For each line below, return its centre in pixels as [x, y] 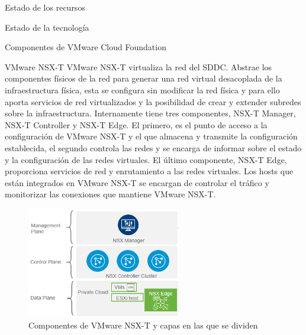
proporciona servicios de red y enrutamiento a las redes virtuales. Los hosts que [149, 171]
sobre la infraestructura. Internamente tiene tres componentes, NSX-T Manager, [150, 113]
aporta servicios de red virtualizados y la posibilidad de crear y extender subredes [153, 101]
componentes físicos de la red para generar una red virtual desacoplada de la [144, 78]
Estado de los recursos [45, 7]
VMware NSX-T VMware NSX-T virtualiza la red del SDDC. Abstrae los [138, 66]
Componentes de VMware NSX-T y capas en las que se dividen [143, 325]
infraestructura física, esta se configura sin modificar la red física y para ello [142, 90]
